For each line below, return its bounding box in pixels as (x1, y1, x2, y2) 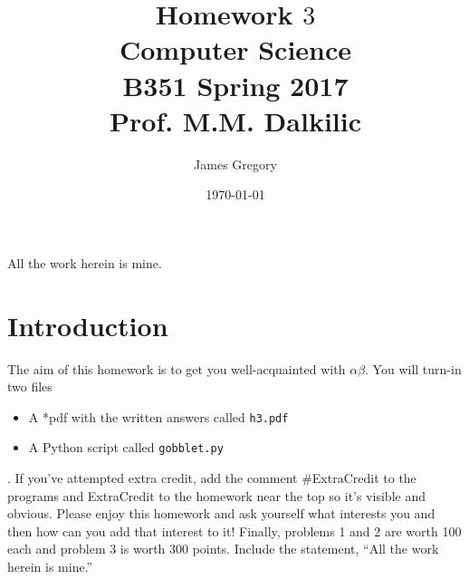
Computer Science (119, 31, 352, 68)
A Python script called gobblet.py (28, 438, 224, 457)
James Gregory (194, 154, 277, 173)
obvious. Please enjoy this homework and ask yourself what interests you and (7, 504, 435, 523)
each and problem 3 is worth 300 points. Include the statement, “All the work (7, 539, 439, 558)
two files (7, 377, 53, 396)
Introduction (7, 306, 168, 343)
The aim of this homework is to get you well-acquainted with (7, 359, 346, 378)
